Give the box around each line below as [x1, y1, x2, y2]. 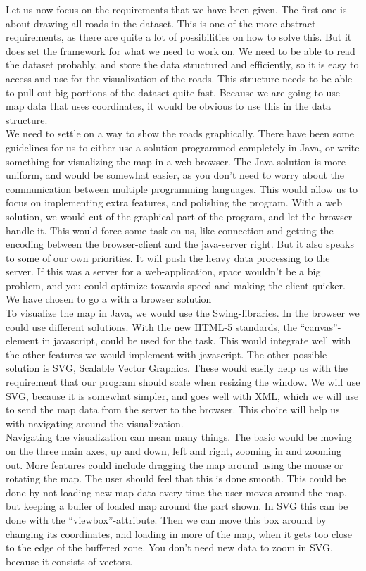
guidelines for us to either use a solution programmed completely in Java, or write [6, 139, 360, 154]
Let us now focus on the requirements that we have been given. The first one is [6, 2, 347, 16]
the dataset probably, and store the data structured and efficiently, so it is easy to [6, 57, 359, 72]
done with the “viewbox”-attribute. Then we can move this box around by [6, 512, 327, 527]
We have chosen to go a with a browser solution [6, 291, 212, 306]
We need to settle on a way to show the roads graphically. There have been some [6, 126, 355, 141]
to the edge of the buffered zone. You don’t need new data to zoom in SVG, [6, 540, 333, 555]
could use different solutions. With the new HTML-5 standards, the [6, 319, 298, 334]
